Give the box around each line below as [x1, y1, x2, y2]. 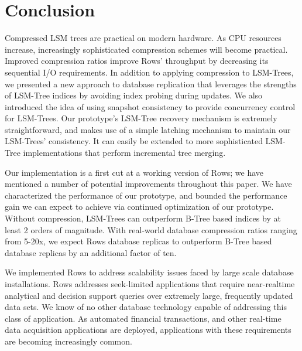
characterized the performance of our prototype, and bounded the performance [5, 189, 287, 201]
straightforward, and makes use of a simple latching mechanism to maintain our [5, 123, 291, 135]
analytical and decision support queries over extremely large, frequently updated [5, 289, 293, 301]
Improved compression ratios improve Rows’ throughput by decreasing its [5, 54, 269, 67]
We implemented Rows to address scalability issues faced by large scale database [5, 266, 294, 278]
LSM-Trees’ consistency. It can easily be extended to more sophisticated [5, 135, 263, 147]
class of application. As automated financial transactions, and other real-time [5, 312, 282, 324]
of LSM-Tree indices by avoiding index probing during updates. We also [5, 89, 263, 101]
